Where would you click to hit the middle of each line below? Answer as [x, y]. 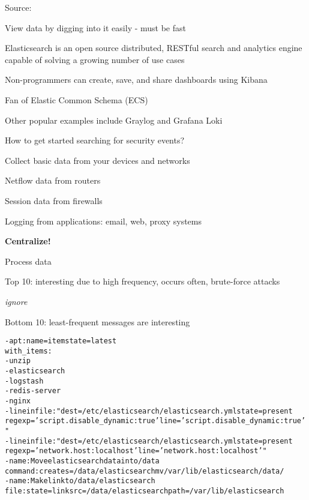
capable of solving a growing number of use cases [95, 59]
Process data [28, 261]
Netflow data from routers [53, 180]
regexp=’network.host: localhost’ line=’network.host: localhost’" [136, 451]
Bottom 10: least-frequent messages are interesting [97, 321]
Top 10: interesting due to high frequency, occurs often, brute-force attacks [142, 281]
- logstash [24, 381]
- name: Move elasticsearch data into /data [82, 461]
